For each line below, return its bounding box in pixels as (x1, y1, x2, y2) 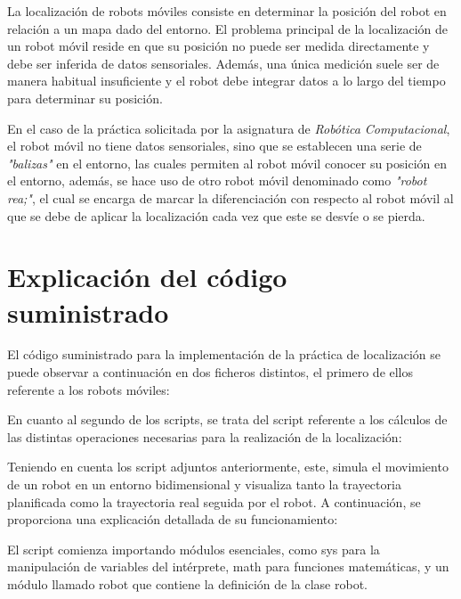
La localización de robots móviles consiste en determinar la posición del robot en (7, 2, 447, 20)
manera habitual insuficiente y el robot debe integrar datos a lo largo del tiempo (7, 71, 446, 90)
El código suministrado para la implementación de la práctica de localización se (7, 345, 441, 364)
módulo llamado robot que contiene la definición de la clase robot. (7, 574, 368, 593)
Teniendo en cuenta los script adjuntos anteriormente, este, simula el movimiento (7, 457, 449, 476)
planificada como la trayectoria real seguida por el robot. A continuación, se (7, 492, 421, 511)
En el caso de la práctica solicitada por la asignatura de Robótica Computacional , (7, 119, 450, 137)
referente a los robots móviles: (7, 380, 170, 398)
